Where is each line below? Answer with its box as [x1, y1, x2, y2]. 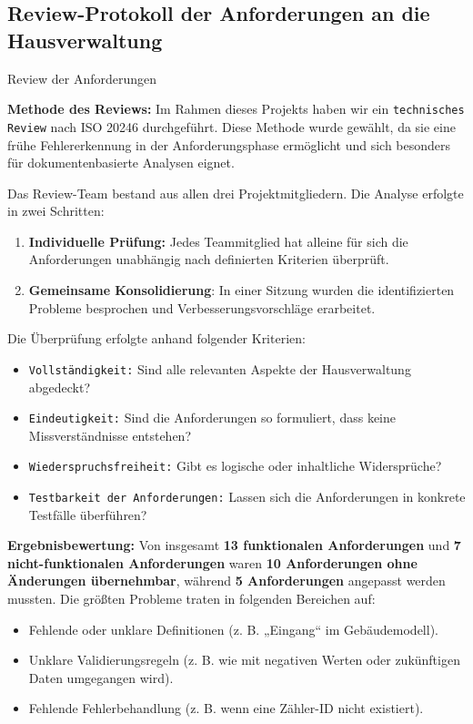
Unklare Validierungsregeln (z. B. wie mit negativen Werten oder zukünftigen [28, 650, 460, 669]
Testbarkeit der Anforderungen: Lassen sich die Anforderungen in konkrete [28, 487, 466, 505]
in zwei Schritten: [7, 201, 105, 220]
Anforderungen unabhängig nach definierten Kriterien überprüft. [28, 250, 389, 269]
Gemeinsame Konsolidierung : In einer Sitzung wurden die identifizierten [28, 280, 455, 300]
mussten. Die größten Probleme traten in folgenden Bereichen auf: [7, 589, 376, 608]
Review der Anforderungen [7, 68, 157, 87]
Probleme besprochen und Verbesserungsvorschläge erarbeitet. [28, 298, 376, 317]
